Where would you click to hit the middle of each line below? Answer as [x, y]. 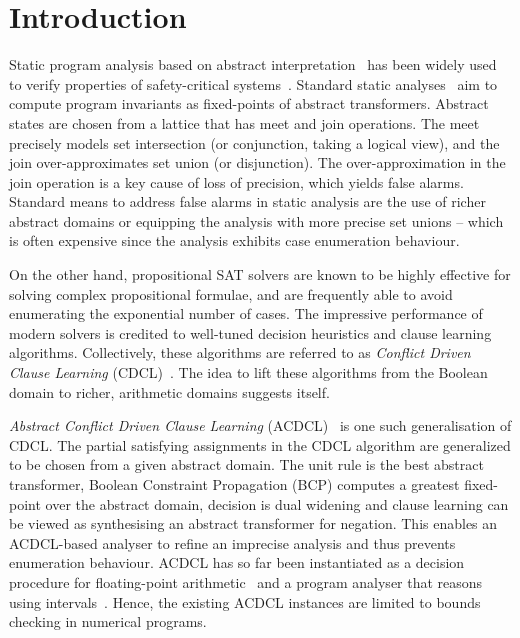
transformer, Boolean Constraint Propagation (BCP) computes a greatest [234, 484]
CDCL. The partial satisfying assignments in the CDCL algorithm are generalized [260, 444]
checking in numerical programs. [108, 621]
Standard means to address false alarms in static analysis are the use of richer [247, 201]
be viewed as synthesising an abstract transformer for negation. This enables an [253, 523]
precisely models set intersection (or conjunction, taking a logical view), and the [254, 142]
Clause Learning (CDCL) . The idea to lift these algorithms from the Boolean [248, 372]
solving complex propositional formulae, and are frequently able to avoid [231, 293]
